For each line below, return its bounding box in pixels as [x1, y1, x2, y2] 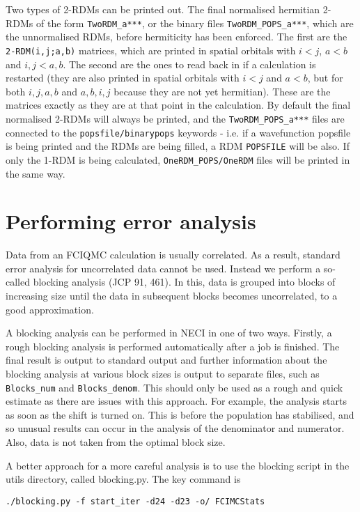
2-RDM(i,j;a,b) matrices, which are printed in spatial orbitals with [6, 42, 296, 57]
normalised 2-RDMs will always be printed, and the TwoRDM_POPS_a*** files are [6, 111, 345, 125]
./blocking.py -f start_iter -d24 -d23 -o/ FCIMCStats [6, 496, 265, 506]
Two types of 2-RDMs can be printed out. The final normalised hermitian [6, 2, 320, 16]
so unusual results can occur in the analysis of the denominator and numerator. [6, 421, 345, 435]
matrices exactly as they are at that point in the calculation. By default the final [6, 98, 351, 112]
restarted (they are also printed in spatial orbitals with [6, 70, 240, 85]
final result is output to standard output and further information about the [6, 352, 327, 367]
